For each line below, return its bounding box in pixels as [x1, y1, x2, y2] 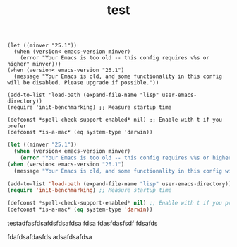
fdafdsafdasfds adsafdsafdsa [7, 233, 92, 241]
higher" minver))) [7, 61, 61, 68]
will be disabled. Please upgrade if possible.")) [7, 79, 159, 86]
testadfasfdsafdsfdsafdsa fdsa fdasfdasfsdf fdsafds [7, 219, 158, 228]
